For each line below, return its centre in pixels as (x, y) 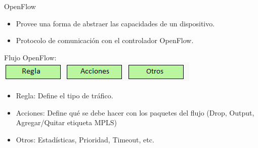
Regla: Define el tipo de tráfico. (64, 95)
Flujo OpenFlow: (30, 57)
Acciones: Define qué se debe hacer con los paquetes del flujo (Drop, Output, (135, 112)
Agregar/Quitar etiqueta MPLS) (67, 122)
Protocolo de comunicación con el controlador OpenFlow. (105, 40)
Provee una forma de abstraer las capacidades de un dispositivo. (115, 23)
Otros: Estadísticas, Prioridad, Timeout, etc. (85, 139)
